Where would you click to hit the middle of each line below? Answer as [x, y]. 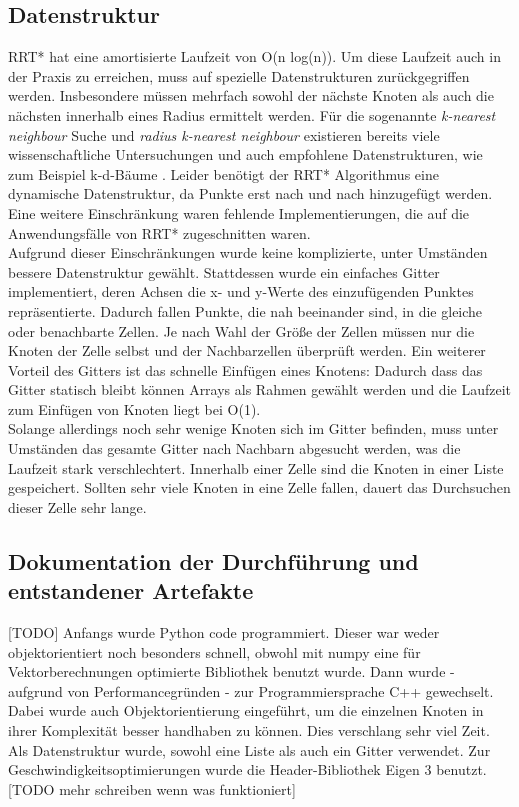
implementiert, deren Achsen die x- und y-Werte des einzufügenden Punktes [241, 291]
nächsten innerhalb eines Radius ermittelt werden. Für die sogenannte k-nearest [252, 114]
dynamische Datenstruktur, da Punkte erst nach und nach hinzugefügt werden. [250, 193]
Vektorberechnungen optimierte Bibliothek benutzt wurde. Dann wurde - [231, 671]
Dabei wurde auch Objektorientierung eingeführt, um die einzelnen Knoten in [246, 710]
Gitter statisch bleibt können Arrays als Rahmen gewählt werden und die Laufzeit [260, 389]
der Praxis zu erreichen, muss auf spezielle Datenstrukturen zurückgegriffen [239, 75]
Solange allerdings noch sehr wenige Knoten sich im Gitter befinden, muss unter [253, 428]
